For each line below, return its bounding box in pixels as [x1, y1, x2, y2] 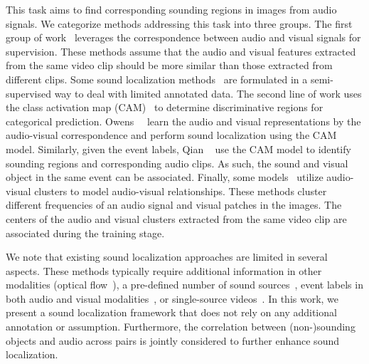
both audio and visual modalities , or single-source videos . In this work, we [6, 291, 339, 306]
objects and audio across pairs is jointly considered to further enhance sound [6, 333, 339, 348]
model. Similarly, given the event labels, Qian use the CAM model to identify [6, 141, 351, 156]
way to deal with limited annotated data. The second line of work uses [54, 85, 362, 100]
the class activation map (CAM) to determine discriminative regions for [6, 100, 323, 115]
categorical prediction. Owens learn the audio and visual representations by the [6, 113, 361, 128]
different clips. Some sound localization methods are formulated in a [6, 71, 308, 86]
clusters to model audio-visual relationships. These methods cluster [34, 183, 327, 198]
